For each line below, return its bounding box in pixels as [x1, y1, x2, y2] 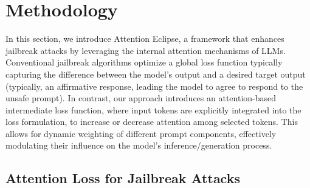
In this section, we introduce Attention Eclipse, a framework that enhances [5, 32, 284, 45]
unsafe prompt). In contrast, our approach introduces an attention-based [5, 92, 277, 104]
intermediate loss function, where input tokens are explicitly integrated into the [5, 103, 301, 116]
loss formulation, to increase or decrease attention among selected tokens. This [5, 115, 298, 128]
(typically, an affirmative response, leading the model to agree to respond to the [5, 79, 303, 92]
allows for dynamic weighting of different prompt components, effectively [5, 127, 277, 139]
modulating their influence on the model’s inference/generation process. [5, 139, 272, 152]
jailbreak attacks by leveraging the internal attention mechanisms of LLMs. [5, 44, 286, 56]
